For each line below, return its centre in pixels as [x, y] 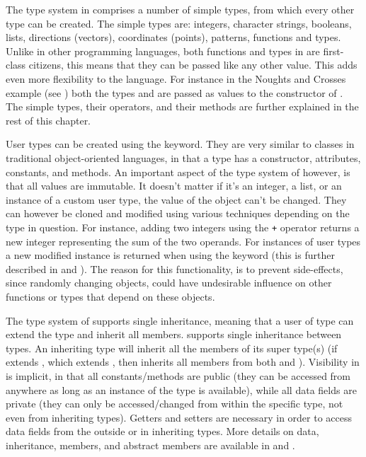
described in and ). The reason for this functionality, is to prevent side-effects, [175, 268]
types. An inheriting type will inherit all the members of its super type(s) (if [172, 348]
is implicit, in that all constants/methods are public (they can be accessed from [178, 375]
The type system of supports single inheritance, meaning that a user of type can [180, 320]
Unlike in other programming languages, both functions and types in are [163, 51]
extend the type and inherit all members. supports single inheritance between [174, 334]
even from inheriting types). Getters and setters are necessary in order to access [179, 417]
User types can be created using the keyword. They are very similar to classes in [180, 144]
